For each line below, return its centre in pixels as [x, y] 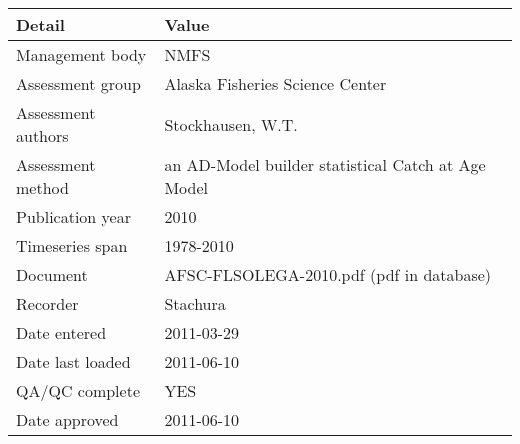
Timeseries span [72, 245]
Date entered [61, 332]
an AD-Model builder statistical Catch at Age [325, 164]
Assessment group [78, 83]
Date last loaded [73, 361]
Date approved [67, 419]
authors [42, 135]
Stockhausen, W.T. [231, 124]
